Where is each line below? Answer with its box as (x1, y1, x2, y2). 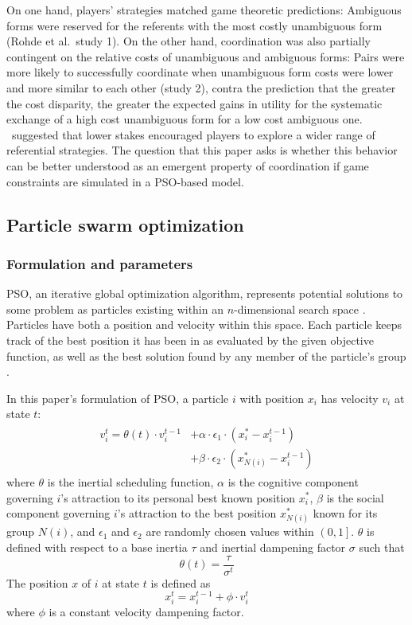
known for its (313, 505, 378, 521)
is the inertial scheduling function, (47, 473, 214, 490)
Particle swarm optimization (6, 212, 244, 236)
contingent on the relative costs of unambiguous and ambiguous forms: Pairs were (6, 48, 405, 64)
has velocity (321, 389, 379, 406)
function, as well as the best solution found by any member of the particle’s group (6, 347, 406, 364)
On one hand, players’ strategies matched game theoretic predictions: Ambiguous (6, 2, 402, 18)
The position (6, 574, 68, 591)
